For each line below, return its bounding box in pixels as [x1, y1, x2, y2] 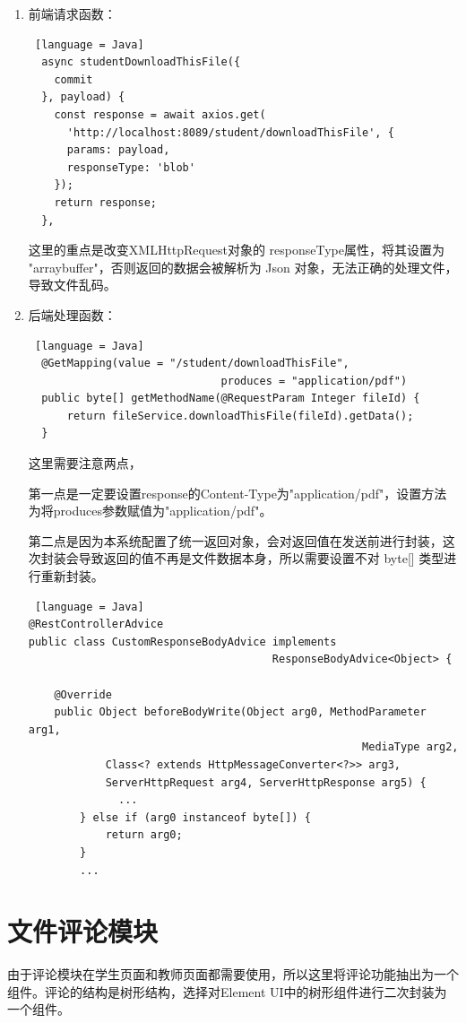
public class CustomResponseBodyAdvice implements [28, 635, 337, 648]
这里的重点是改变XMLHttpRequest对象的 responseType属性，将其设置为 [28, 240, 445, 259]
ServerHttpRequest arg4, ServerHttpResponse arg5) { [105, 776, 427, 789]
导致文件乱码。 [28, 275, 116, 294]
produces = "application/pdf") [220, 374, 408, 387]
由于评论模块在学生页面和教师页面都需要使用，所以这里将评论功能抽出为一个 [7, 965, 459, 984]
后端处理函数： [28, 305, 116, 324]
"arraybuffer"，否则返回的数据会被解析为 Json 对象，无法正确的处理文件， [28, 257, 458, 276]
